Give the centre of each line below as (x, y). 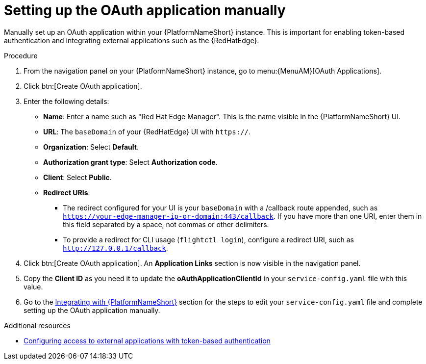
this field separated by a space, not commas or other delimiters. (166, 224)
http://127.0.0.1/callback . (115, 248)
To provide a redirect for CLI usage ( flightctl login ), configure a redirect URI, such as (208, 239)
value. (33, 286)
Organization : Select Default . (91, 147)
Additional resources (37, 325)
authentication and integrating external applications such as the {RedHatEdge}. (132, 40)
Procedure (21, 55)
